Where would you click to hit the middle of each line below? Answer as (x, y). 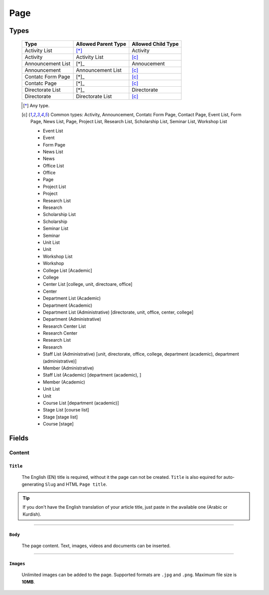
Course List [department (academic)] (81, 403)
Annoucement (148, 63)
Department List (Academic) (72, 298)
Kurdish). (32, 514)
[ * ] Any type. (36, 105)
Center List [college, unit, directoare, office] (88, 284)
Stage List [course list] (66, 410)
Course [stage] (59, 424)
